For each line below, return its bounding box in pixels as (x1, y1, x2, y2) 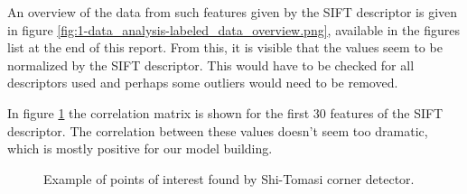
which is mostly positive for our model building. (7, 139, 273, 158)
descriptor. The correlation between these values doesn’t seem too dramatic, (7, 121, 428, 140)
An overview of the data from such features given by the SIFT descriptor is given (7, 3, 458, 21)
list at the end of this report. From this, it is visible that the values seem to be (7, 38, 443, 57)
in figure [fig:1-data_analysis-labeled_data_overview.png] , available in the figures (7, 20, 460, 39)
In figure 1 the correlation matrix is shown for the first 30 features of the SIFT (7, 103, 444, 122)
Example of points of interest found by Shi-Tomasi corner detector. (43, 169, 415, 188)
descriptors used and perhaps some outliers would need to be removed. (7, 73, 398, 92)
